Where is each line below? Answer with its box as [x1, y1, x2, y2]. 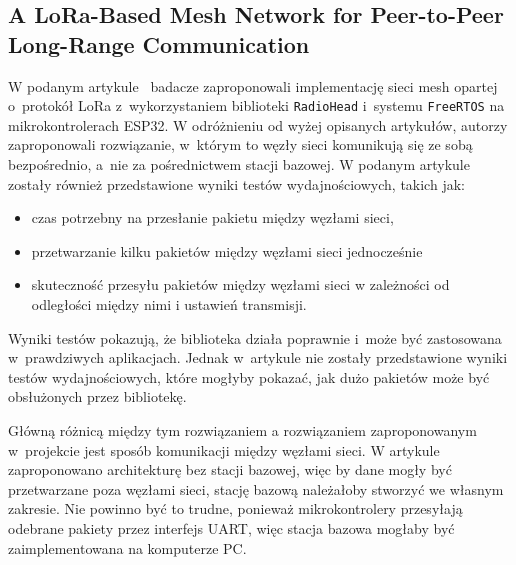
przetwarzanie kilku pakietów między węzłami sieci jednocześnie [31, 240, 423, 261]
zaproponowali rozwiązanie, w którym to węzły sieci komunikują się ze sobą [8, 134, 473, 155]
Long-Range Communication [8, 28, 310, 59]
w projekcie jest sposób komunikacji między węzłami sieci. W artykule [8, 439, 440, 460]
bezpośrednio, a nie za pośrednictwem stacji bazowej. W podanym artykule [8, 154, 470, 175]
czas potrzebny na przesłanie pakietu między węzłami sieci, [31, 207, 394, 228]
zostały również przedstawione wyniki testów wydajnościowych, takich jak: [8, 173, 465, 194]
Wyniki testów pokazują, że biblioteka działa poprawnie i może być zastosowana [8, 327, 502, 348]
